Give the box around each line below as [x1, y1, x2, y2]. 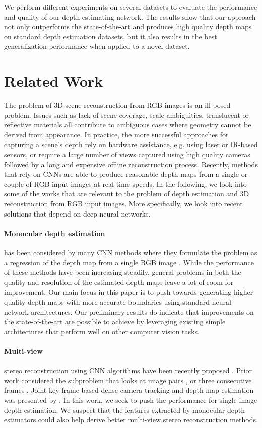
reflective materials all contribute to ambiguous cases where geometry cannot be [4, 119, 251, 130]
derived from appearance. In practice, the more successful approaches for [4, 129, 229, 139]
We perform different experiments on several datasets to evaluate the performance [4, 2, 257, 12]
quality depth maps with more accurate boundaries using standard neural [4, 296, 231, 307]
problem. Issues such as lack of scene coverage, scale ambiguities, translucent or [4, 109, 249, 120]
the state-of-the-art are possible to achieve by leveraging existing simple [4, 316, 226, 327]
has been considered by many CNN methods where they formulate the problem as [4, 247, 257, 258]
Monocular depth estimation [4, 228, 105, 238]
